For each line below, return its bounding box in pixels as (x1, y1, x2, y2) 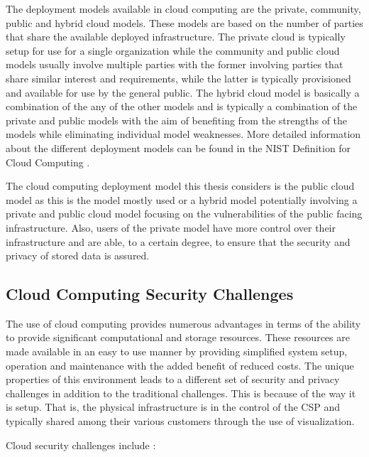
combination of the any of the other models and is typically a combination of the (6, 99, 358, 114)
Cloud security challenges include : (6, 437, 156, 452)
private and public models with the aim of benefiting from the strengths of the (6, 112, 348, 127)
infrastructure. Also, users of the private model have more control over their (6, 220, 336, 235)
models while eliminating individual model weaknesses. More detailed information (6, 127, 361, 141)
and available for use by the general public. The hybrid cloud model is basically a (6, 85, 360, 100)
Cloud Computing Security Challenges (6, 283, 294, 305)
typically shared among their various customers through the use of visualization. (6, 414, 355, 429)
